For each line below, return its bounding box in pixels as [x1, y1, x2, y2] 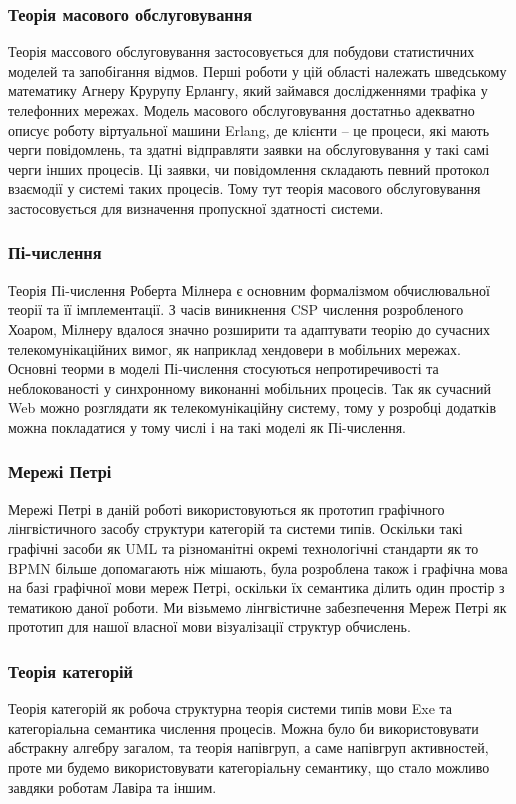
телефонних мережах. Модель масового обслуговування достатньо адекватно [8, 100, 475, 120]
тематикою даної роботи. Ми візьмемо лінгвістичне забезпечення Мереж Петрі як [8, 596, 507, 617]
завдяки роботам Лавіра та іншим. [8, 776, 217, 797]
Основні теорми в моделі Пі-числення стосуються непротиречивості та [8, 358, 439, 379]
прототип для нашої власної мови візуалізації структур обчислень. [8, 616, 411, 637]
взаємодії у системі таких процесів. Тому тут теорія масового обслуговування [8, 178, 481, 199]
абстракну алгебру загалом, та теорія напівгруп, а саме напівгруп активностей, [8, 737, 489, 758]
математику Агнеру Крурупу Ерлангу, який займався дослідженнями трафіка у [8, 80, 488, 101]
